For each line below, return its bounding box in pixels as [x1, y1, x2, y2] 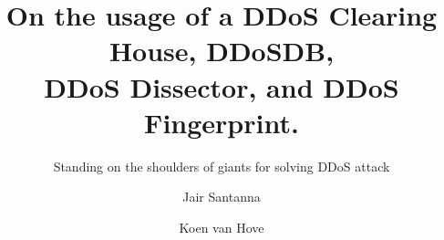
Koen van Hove [179, 217, 264, 236]
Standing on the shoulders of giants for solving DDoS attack [53, 156, 390, 175]
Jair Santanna [182, 187, 261, 206]
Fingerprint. [144, 103, 299, 141]
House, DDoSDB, [108, 32, 335, 69]
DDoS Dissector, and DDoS [44, 68, 399, 105]
